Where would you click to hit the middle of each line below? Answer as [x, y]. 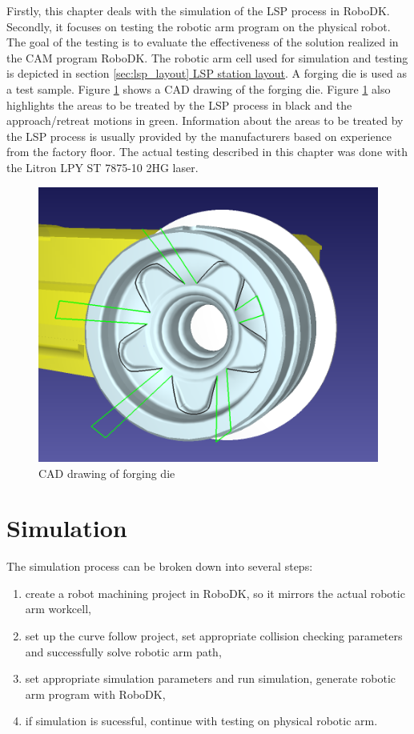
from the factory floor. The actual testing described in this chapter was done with [207, 152]
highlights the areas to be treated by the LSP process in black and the [179, 104]
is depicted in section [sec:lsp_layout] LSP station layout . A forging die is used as [207, 73]
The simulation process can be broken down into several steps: [160, 566]
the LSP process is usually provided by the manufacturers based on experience [199, 136]
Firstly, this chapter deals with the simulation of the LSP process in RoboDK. [198, 10]
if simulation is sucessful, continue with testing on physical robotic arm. [201, 721]
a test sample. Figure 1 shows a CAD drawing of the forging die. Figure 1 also [199, 88]
